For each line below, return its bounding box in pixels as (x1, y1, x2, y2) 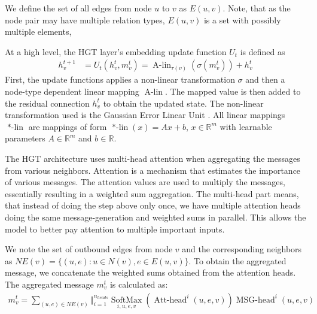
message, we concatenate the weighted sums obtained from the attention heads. (5, 266, 296, 279)
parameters (5, 132, 45, 144)
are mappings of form (28, 120, 107, 132)
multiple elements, (5, 25, 72, 38)
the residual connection (5, 96, 90, 109)
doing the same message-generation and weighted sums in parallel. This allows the (5, 210, 306, 223)
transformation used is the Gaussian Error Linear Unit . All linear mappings (5, 108, 285, 121)
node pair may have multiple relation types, (5, 13, 165, 26)
